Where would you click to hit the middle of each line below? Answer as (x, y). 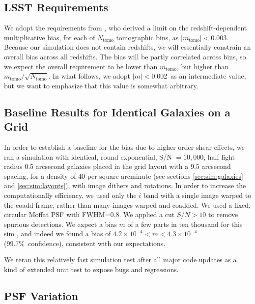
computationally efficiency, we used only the (70, 195)
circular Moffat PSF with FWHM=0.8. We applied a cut (89, 214)
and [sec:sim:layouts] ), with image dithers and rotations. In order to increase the (125, 185)
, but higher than (203, 66)
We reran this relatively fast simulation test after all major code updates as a (120, 260)
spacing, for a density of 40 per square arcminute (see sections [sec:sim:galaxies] (124, 176)
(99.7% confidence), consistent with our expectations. (85, 243)
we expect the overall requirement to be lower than (81, 66)
